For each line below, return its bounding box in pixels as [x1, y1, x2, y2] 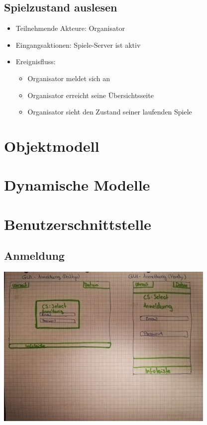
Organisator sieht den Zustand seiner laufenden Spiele [27, 106, 192, 117]
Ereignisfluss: [15, 56, 56, 67]
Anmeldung [4, 248, 65, 263]
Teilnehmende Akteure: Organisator [15, 23, 125, 33]
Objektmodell [4, 135, 100, 156]
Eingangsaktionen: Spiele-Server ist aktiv [15, 39, 141, 50]
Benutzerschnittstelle [4, 213, 151, 234]
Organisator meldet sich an [27, 73, 110, 83]
